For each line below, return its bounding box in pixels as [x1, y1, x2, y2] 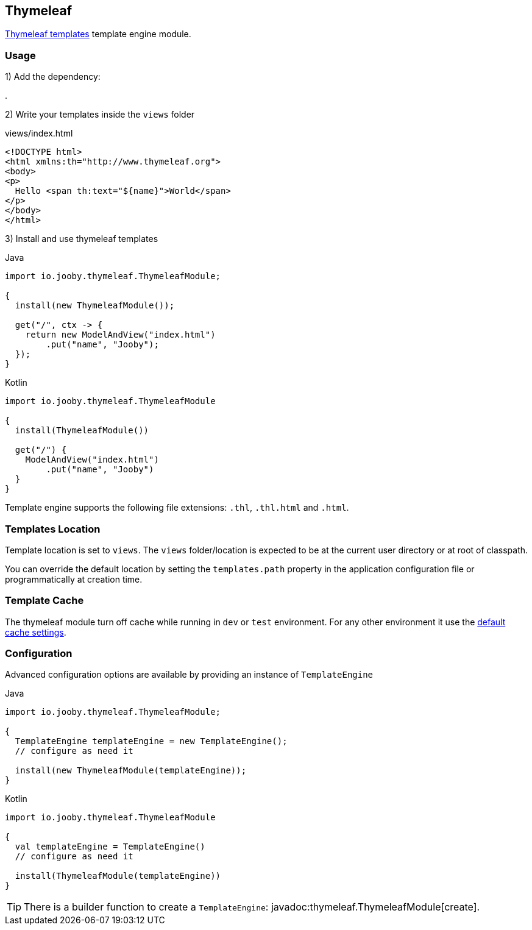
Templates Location [5, 522, 101, 535]
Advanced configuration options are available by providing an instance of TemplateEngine [5, 669, 374, 680]
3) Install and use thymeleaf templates [5, 233, 158, 244]
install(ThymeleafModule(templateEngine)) [15, 871, 221, 881]
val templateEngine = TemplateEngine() [15, 842, 205, 852]
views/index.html [5, 128, 73, 139]
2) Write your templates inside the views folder [5, 109, 195, 120]
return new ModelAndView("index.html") [25, 330, 216, 340]
